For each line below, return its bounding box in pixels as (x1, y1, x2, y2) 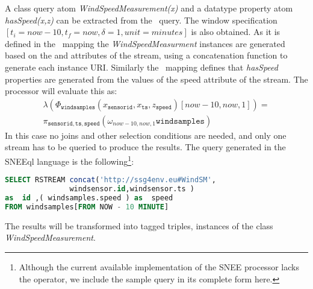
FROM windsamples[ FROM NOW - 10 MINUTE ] (5, 202, 169, 211)
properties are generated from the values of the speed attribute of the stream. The (5, 72, 308, 85)
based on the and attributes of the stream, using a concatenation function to (5, 49, 288, 62)
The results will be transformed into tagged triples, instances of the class (5, 219, 273, 232)
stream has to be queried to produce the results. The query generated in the (5, 141, 286, 153)
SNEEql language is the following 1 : (5, 153, 134, 167)
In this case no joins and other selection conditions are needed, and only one (5, 129, 287, 141)
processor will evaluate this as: (5, 84, 117, 97)
